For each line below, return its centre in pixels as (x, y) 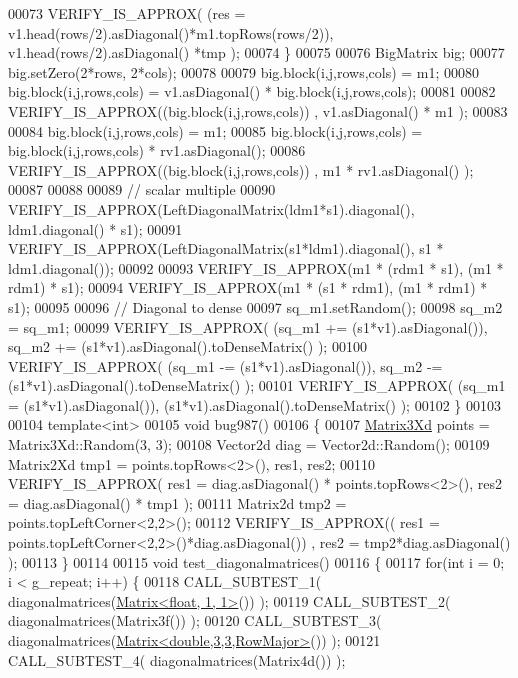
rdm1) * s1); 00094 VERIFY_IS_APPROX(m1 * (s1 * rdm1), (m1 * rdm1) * (248, 287)
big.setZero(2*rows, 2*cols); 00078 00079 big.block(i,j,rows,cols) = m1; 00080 (244, 71)
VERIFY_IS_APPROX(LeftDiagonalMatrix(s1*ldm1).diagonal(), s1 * (226, 248)
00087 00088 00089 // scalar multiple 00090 (142, 189)
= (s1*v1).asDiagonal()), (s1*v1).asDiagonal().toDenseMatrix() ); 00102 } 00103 (254, 404)
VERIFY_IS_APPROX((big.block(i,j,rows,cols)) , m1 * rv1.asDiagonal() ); (241, 169)
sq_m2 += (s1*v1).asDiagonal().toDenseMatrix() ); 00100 (187, 346)
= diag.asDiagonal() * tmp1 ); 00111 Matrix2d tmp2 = (177, 502)
